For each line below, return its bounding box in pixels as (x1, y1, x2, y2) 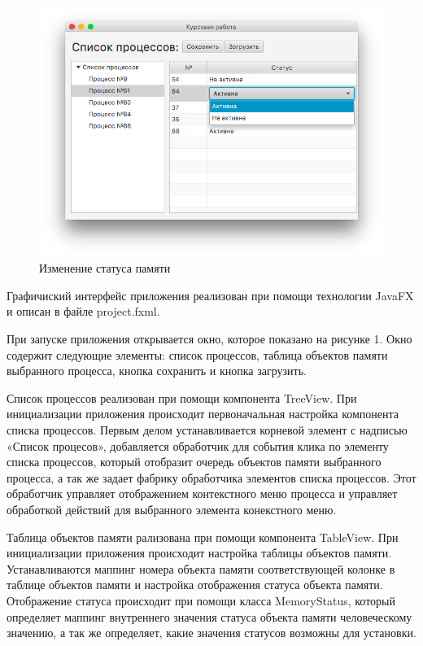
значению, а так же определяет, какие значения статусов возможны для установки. (7, 624, 416, 641)
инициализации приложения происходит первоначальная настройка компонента (7, 405, 399, 422)
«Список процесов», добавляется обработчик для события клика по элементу (7, 437, 389, 454)
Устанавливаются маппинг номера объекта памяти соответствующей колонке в (7, 560, 395, 577)
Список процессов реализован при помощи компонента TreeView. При (7, 389, 357, 406)
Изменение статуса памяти (39, 260, 171, 277)
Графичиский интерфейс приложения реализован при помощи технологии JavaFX (7, 286, 414, 303)
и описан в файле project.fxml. (7, 303, 160, 320)
